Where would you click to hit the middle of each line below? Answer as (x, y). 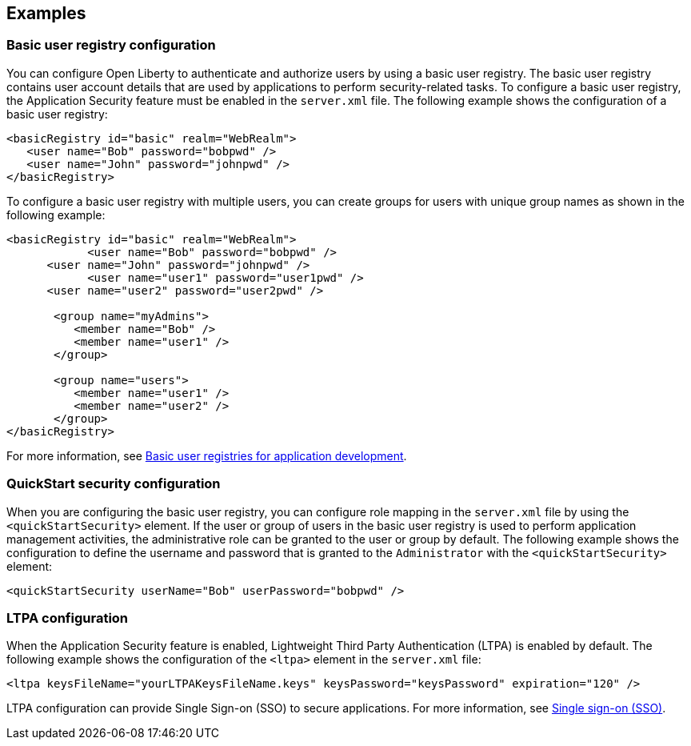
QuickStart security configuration (114, 484)
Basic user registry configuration (111, 45)
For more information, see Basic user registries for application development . (207, 455)
